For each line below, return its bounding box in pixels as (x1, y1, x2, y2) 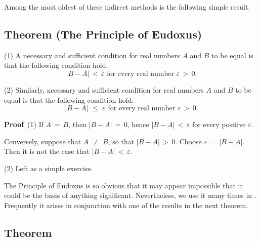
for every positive (192, 119, 246, 130)
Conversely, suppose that (4, 136, 81, 146)
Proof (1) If (4, 119, 44, 130)
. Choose (175, 136, 202, 146)
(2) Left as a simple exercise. (4, 163, 93, 173)
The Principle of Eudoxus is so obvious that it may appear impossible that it (4, 180, 243, 190)
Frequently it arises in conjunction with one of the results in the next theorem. (4, 199, 248, 210)
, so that (108, 136, 135, 146)
